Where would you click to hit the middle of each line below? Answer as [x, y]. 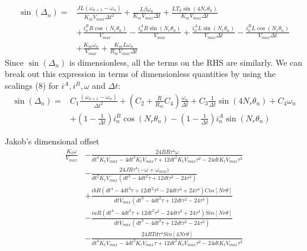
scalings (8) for [32, 85]
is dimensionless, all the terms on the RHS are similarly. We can [186, 62]
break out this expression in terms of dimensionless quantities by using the [140, 74]
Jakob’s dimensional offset [52, 141]
